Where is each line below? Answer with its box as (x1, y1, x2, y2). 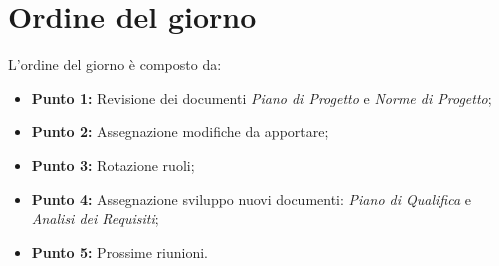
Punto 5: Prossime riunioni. (31, 241, 208, 262)
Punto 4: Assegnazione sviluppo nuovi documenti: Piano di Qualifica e (31, 188, 471, 209)
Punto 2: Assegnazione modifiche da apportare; (31, 121, 329, 142)
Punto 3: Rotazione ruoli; (31, 154, 195, 175)
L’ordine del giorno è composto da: (8, 54, 222, 75)
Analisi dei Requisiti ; (31, 208, 159, 229)
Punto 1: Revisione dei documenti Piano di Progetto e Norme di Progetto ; (31, 87, 492, 108)
